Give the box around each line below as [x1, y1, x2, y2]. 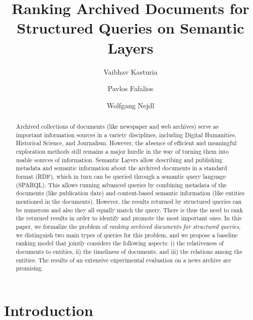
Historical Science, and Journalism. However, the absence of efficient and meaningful [16, 139, 237, 147]
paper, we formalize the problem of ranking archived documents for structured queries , [16, 222, 241, 230]
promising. [16, 264, 44, 272]
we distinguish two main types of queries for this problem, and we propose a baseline [16, 230, 238, 239]
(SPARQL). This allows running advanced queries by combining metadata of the [16, 180, 227, 189]
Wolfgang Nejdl [106, 100, 155, 110]
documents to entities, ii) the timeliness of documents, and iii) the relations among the [16, 247, 242, 255]
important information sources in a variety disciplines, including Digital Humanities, [16, 130, 236, 139]
